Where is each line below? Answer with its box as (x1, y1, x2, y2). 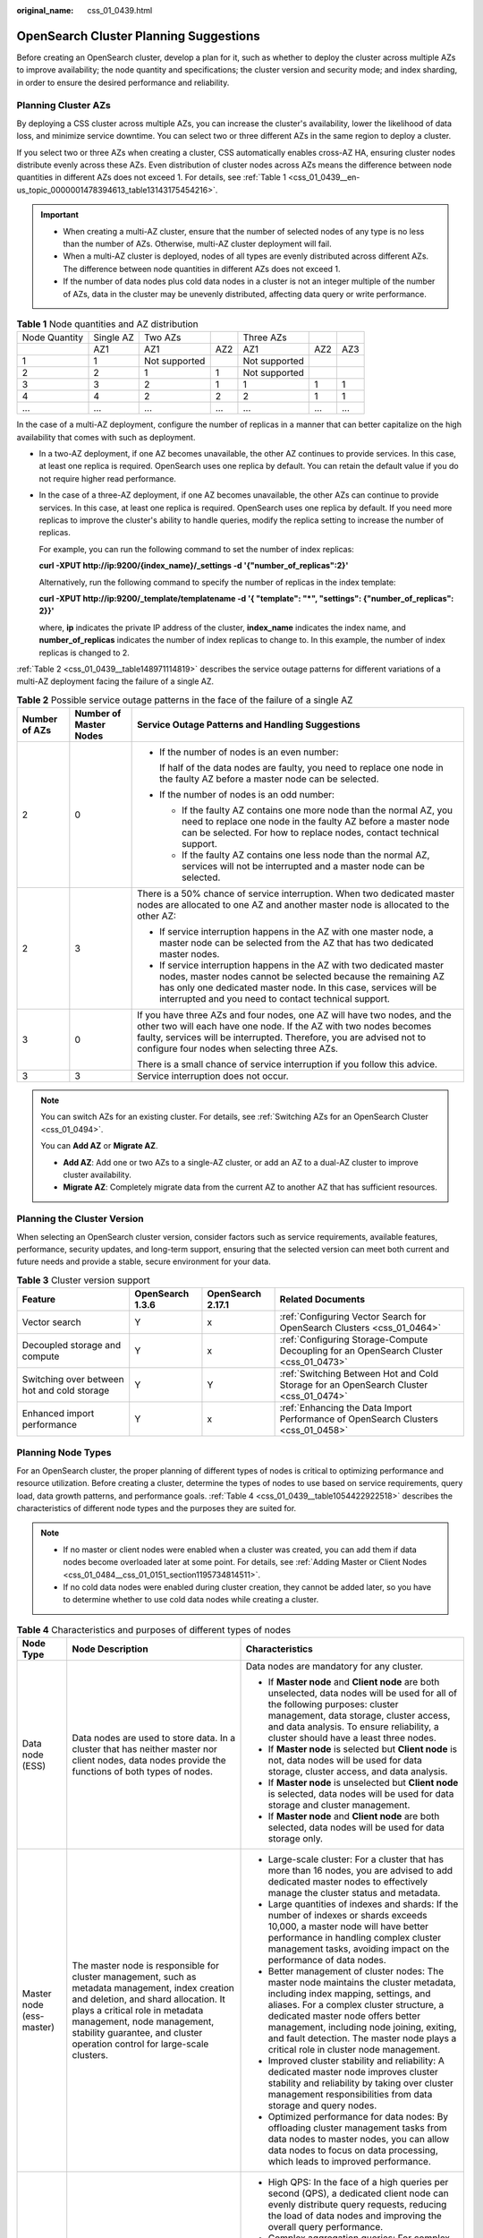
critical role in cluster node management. (267, 2044, 441, 2056)
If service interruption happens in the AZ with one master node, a (159, 926, 434, 938)
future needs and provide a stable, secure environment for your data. (16, 1256, 272, 1267)
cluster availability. (63, 1169, 131, 1181)
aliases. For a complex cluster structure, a (267, 1999, 445, 2012)
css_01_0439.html (87, 5, 153, 15)
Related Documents (279, 1294, 366, 1306)
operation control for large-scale (72, 2037, 209, 2050)
